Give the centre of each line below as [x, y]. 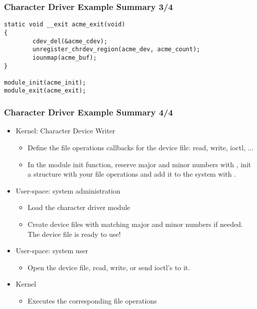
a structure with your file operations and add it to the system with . [132, 174]
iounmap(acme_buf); [65, 57]
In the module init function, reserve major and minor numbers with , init [139, 164]
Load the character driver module [79, 207]
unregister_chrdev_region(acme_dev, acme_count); [116, 50]
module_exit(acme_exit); [45, 91]
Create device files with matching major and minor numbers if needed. [135, 224]
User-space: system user [52, 251]
